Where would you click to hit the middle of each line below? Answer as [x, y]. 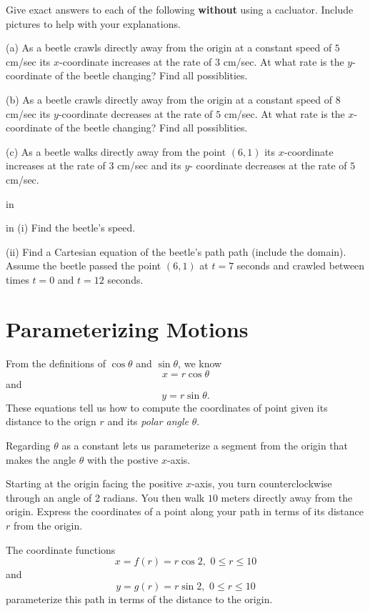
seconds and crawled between [301, 265]
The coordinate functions [61, 549]
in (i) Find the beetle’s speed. [71, 228]
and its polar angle [148, 421]
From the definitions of [56, 363]
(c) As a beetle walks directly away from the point [116, 151]
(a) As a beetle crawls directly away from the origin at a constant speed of [169, 48]
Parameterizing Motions [127, 328]
